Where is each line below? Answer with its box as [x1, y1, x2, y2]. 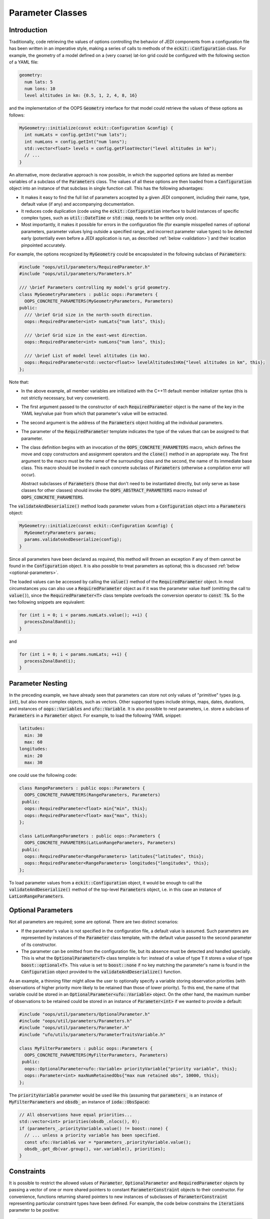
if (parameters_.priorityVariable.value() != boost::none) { [19, 1125, 168, 1131]
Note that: [9, 379, 29, 385]
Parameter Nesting [9, 679, 68, 688]
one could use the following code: [9, 772, 77, 778]
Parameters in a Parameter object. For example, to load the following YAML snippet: [9, 712, 182, 719]
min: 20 [24, 753, 43, 758]
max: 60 [24, 739, 43, 745]
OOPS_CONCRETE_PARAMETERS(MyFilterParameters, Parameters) [24, 1052, 168, 1058]
